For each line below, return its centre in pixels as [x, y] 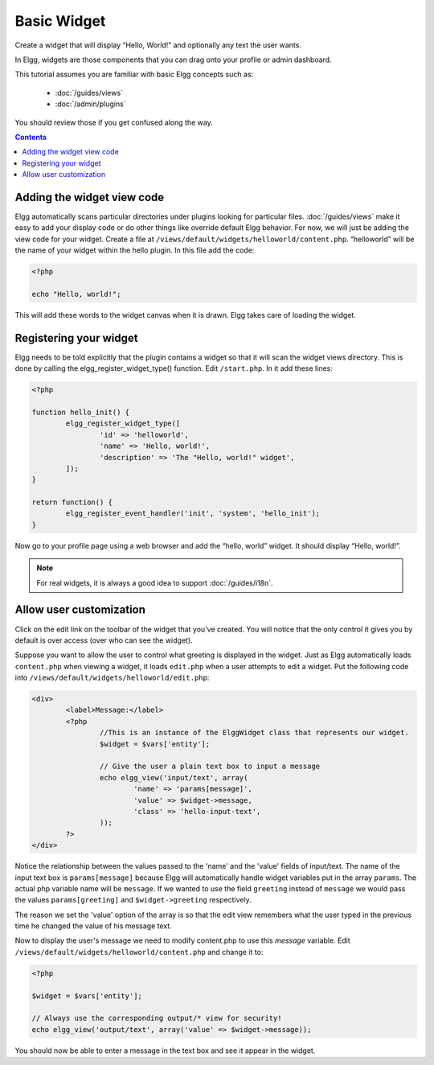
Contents [31, 137]
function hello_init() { [81, 412]
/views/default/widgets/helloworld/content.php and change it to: [139, 952]
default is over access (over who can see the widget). [104, 640]
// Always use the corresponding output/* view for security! [157, 1018]
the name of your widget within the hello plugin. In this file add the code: [135, 250]
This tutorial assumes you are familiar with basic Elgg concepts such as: [134, 74]
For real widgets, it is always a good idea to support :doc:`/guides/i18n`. [155, 582]
